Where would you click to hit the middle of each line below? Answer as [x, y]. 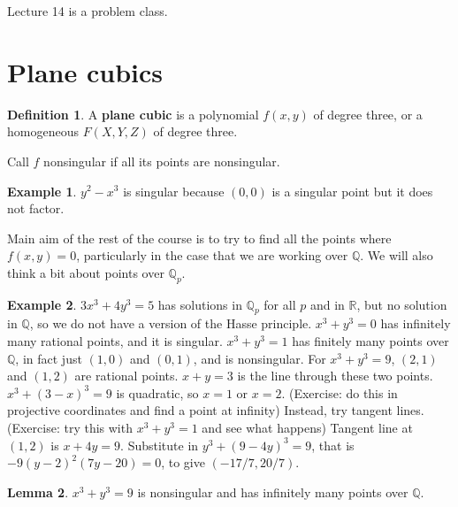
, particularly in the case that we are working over [212, 255]
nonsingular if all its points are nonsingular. [162, 161]
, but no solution [402, 304]
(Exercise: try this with [70, 428]
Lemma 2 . [38, 492]
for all [280, 304]
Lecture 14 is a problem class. [88, 11]
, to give [183, 462]
